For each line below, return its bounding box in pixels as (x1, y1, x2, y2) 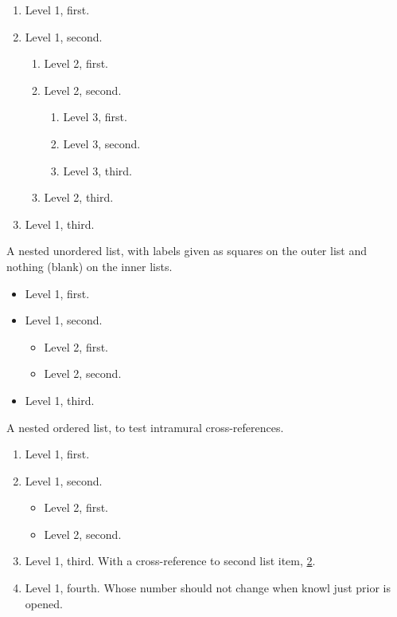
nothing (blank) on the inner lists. (6, 257, 173, 274)
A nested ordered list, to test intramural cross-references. (6, 419, 284, 435)
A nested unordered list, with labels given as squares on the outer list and (6, 242, 367, 259)
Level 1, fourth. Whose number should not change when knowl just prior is (25, 580, 391, 596)
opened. (25, 595, 63, 611)
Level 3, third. (63, 162, 132, 179)
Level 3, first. (63, 108, 127, 125)
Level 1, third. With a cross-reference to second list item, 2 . (25, 552, 316, 569)
